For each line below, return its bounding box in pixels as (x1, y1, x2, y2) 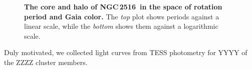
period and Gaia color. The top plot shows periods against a (24, 11, 219, 21)
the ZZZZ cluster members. (4, 57, 88, 67)
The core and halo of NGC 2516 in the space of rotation (24, 1, 222, 11)
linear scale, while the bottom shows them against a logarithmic (24, 21, 218, 31)
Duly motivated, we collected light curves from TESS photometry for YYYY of (4, 47, 247, 58)
